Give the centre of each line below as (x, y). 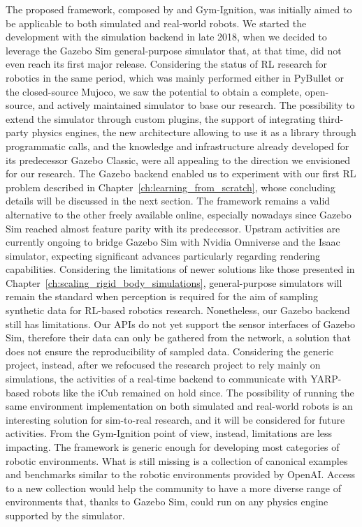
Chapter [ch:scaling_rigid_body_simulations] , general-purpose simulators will (174, 282)
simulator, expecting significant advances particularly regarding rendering (163, 255)
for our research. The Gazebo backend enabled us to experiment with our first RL (181, 173)
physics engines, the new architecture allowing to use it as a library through (194, 132)
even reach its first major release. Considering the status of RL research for (167, 64)
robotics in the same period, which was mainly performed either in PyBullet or (175, 77)
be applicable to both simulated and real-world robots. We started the (156, 23)
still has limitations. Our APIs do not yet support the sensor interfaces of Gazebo (181, 324)
